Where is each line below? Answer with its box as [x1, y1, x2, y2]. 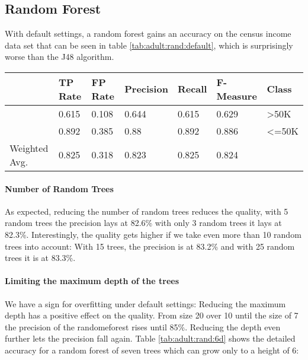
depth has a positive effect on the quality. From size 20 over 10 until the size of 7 [5, 309, 299, 321]
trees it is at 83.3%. [5, 251, 76, 264]
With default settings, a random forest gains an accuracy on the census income [5, 27, 291, 40]
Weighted [9, 141, 49, 155]
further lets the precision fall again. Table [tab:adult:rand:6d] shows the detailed [5, 332, 296, 345]
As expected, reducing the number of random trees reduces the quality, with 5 [5, 205, 288, 217]
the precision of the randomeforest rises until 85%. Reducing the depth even [5, 320, 281, 333]
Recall [177, 82, 207, 96]
